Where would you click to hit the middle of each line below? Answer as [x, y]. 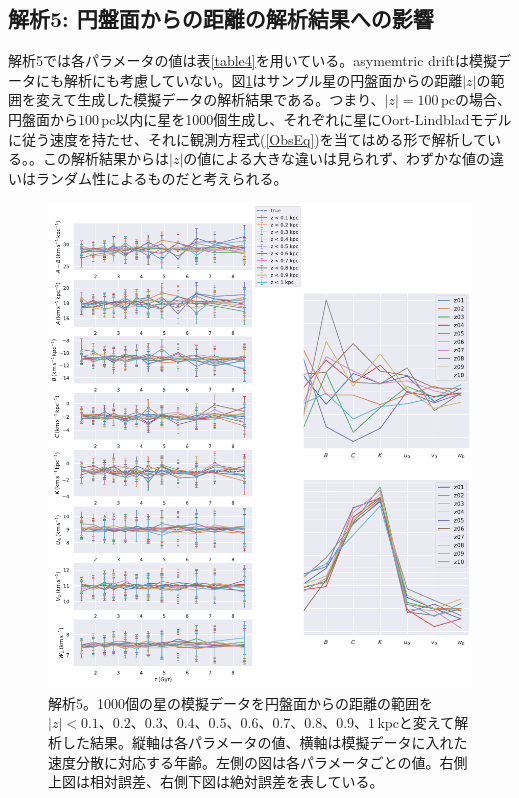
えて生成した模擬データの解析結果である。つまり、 [217, 99]
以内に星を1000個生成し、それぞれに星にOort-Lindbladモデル [313, 118]
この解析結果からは [105, 158]
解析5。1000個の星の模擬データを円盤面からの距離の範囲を [240, 702]
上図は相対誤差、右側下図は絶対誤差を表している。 [216, 781]
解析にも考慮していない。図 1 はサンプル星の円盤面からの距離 [263, 79]
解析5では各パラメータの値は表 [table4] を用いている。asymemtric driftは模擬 [252, 60]
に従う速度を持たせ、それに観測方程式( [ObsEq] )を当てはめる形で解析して [248, 138]
